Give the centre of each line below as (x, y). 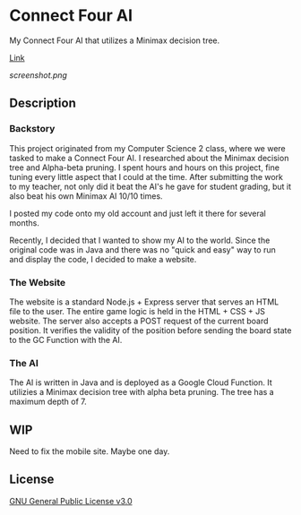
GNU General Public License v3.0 (71, 501)
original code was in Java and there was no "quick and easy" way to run (142, 249)
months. (25, 223)
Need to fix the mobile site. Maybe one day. (90, 451)
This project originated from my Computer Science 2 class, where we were (148, 148)
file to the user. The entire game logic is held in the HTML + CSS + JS (138, 311)
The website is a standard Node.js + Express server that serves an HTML (144, 302)
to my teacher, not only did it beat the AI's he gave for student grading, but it (150, 186)
